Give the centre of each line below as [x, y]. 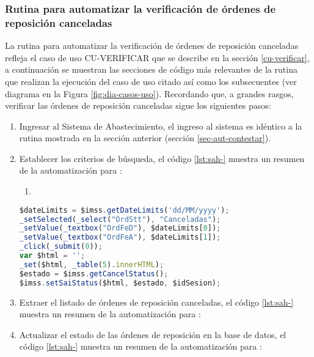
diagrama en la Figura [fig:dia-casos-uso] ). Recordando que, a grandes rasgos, [149, 93]
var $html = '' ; [52, 256]
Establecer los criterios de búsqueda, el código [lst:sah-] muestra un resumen [162, 158]
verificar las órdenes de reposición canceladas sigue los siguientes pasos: [138, 105]
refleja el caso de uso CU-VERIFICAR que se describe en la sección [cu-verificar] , [157, 57]
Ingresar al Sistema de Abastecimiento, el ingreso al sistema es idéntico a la [161, 126]
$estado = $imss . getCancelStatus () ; [94, 274]
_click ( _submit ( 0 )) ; [61, 247]
